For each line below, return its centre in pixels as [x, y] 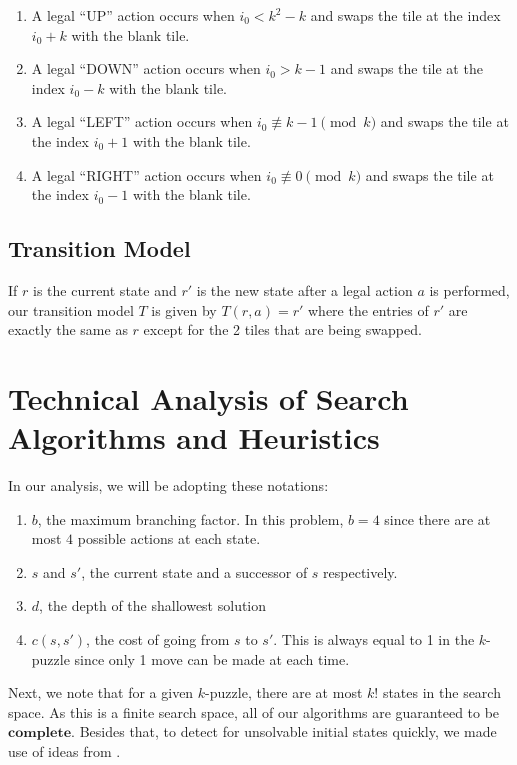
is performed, [469, 289]
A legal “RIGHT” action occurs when [146, 174]
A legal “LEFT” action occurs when [142, 121]
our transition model [71, 309]
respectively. [360, 571]
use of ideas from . [64, 750]
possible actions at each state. [169, 538]
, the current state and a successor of [194, 571]
